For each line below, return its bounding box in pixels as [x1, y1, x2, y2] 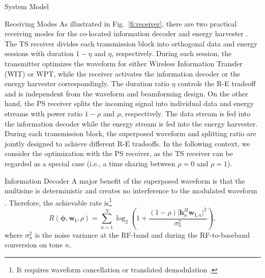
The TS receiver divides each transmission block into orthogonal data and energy [5, 38, 258, 48]
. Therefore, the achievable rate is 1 [5, 195, 112, 208]
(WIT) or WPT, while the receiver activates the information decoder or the [5, 68, 241, 79]
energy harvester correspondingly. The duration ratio [5, 78, 170, 89]
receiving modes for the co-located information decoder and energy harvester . [5, 28, 248, 39]
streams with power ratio [5, 108, 83, 118]
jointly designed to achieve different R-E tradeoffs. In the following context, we [5, 138, 250, 148]
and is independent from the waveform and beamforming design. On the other [5, 88, 248, 98]
